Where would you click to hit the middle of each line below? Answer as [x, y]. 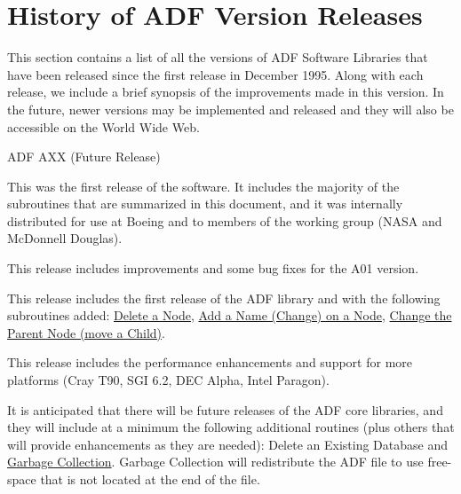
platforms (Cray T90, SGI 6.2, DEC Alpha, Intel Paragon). [168, 380]
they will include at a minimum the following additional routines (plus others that [231, 427]
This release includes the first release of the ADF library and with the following [224, 298]
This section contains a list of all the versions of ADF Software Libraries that [218, 57]
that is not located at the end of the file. [150, 479]
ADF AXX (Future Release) [84, 157]
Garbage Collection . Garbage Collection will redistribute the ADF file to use [215, 462]
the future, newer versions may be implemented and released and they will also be [230, 109]
